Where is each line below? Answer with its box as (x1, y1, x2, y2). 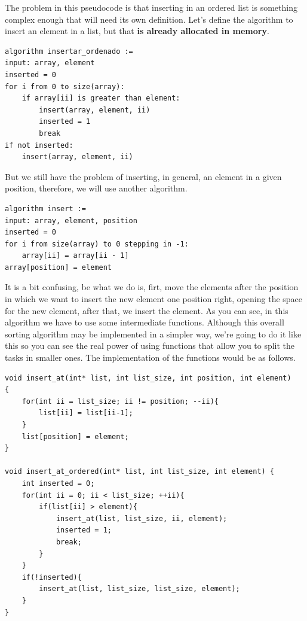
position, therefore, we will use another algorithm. (5, 182, 188, 194)
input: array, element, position (5, 216, 137, 225)
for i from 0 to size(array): (5, 82, 125, 91)
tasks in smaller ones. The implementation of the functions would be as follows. (5, 351, 296, 364)
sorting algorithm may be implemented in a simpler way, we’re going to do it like (5, 327, 302, 340)
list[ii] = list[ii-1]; (39, 409, 133, 418)
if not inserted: (5, 141, 73, 150)
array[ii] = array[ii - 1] (22, 251, 129, 260)
